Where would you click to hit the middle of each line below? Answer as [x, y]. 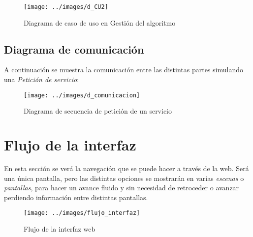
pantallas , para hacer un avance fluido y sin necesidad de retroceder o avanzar [122, 188]
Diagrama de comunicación [74, 49]
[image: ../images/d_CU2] [66, 7]
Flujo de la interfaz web [60, 229]
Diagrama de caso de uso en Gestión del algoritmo [100, 22]
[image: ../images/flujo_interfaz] [82, 213]
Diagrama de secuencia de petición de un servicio [98, 111]
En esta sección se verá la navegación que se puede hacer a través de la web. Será [126, 168]
